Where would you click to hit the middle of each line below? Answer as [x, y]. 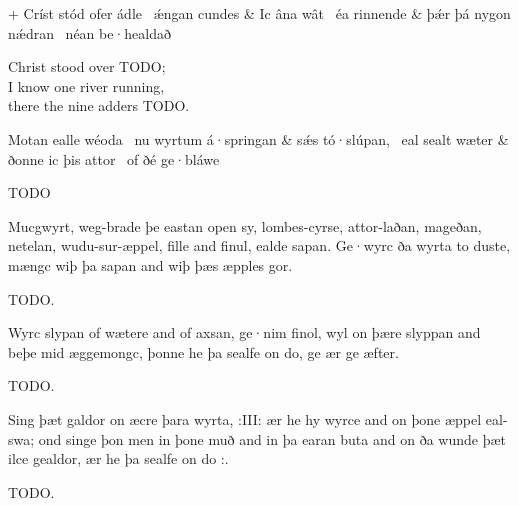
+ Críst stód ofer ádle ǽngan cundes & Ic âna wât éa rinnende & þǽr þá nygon [259, 13]
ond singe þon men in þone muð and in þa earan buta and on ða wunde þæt [272, 438]
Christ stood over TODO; [87, 66]
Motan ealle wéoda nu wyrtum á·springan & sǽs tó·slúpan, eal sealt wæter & [258, 138]
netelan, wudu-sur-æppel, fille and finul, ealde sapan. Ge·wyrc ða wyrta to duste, [259, 245]
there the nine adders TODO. [99, 105]
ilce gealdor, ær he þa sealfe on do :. [118, 458]
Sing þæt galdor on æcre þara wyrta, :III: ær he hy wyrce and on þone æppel [245, 418]
